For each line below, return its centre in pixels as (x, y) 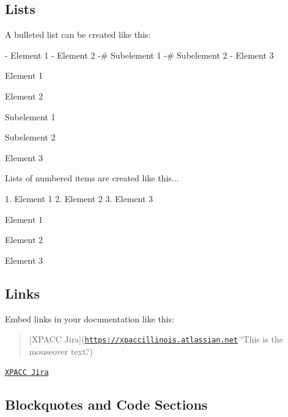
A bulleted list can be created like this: (78, 34)
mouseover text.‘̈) (61, 351)
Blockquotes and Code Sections (106, 404)
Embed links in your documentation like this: (90, 318)
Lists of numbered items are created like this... (92, 178)
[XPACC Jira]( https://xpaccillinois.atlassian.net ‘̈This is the (156, 339)
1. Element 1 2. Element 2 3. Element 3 (79, 198)
